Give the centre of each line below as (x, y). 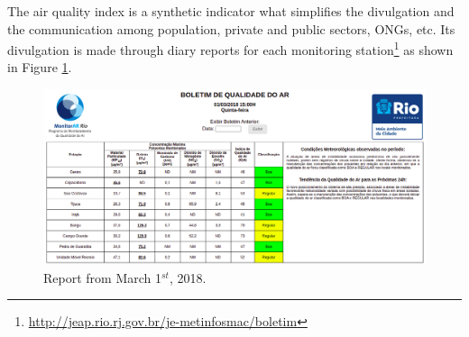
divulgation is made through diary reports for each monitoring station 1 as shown (230, 48)
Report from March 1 (102, 277)
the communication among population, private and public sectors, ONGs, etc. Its (231, 28)
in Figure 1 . (40, 67)
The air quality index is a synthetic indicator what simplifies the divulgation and (231, 11)
